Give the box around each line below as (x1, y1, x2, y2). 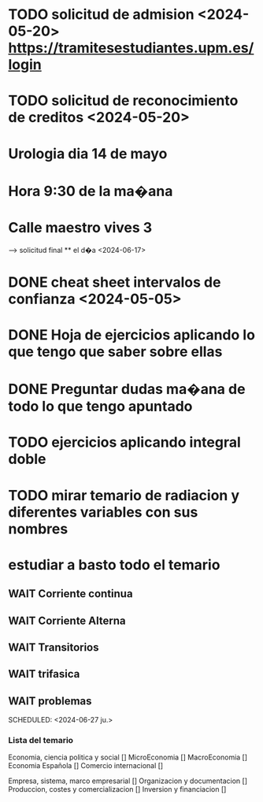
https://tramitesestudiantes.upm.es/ (8, 39, 254, 57)
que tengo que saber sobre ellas (8, 343, 223, 361)
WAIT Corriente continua (8, 587, 133, 600)
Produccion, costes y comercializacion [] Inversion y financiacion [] (8, 785, 227, 794)
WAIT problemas (8, 694, 92, 707)
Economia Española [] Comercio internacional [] (8, 761, 164, 770)
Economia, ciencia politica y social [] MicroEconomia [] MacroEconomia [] (8, 752, 248, 762)
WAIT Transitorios (8, 640, 99, 654)
